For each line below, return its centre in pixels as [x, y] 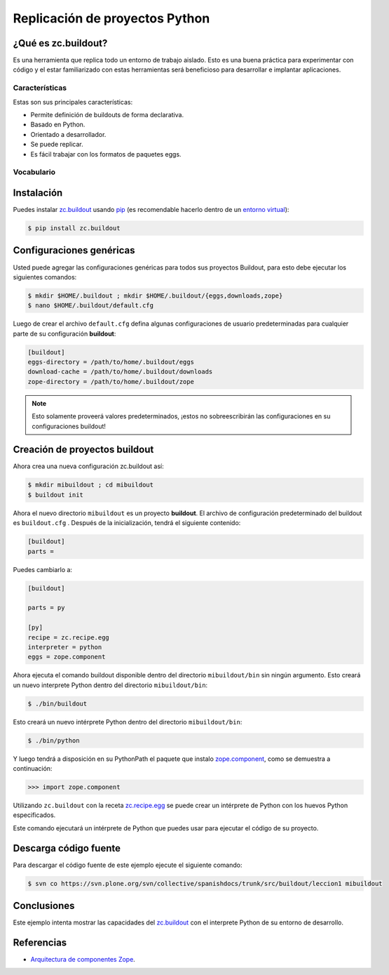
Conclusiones [44, 906]
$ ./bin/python [54, 740]
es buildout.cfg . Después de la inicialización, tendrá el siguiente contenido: [127, 523]
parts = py [46, 608]
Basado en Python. [58, 125]
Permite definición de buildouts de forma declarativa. [107, 114]
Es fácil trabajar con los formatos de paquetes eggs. [106, 154]
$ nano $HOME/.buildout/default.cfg [91, 306]
